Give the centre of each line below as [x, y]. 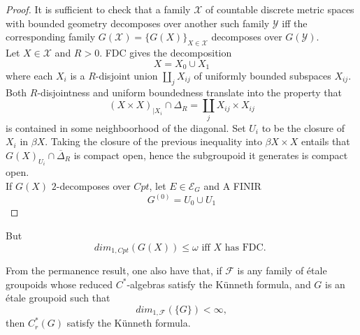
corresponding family [51, 37]
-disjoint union [127, 76]
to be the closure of [303, 127]
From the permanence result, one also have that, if [114, 270]
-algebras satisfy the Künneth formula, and [219, 284]
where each [29, 76]
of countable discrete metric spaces [280, 9]
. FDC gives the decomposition [166, 52]
